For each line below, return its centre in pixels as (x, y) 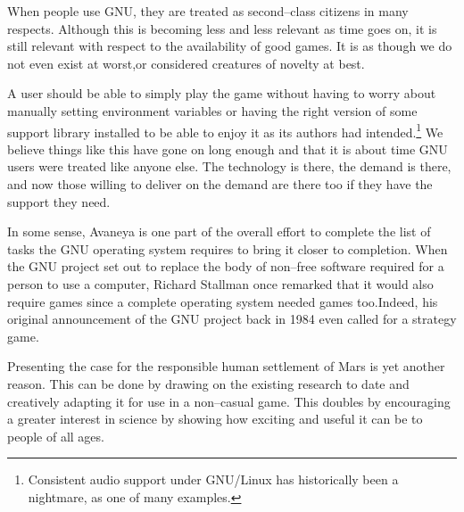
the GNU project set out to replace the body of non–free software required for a (226, 266)
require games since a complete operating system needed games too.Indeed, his (223, 301)
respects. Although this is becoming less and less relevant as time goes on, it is (222, 28)
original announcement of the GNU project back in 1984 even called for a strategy (232, 319)
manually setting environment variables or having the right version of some (212, 110)
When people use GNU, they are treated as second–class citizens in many (208, 11)
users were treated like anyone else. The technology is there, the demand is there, (229, 166)
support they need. (59, 201)
